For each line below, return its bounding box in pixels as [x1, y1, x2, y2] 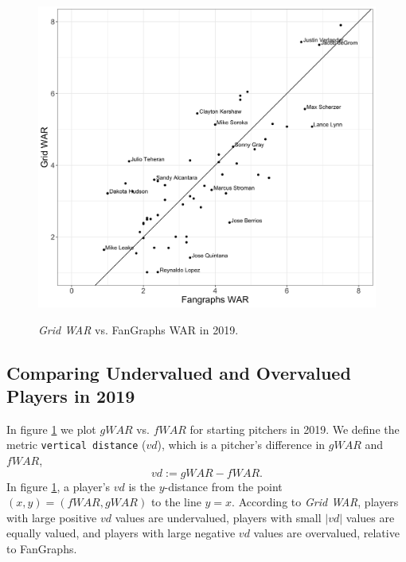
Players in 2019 [6, 384, 135, 408]
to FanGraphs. [6, 541, 77, 557]
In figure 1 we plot [6, 420, 96, 437]
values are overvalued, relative [253, 525, 400, 541]
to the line [150, 494, 201, 510]
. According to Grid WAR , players [232, 494, 399, 510]
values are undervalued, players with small [115, 509, 322, 525]
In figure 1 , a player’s [6, 478, 111, 494]
